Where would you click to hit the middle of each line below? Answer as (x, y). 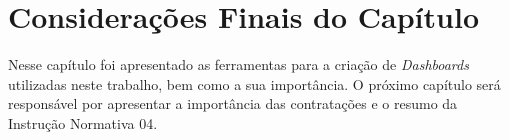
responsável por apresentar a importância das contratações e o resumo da (233, 103)
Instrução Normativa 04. (83, 122)
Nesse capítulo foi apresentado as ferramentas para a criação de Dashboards (238, 64)
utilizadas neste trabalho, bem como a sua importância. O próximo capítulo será (254, 83)
